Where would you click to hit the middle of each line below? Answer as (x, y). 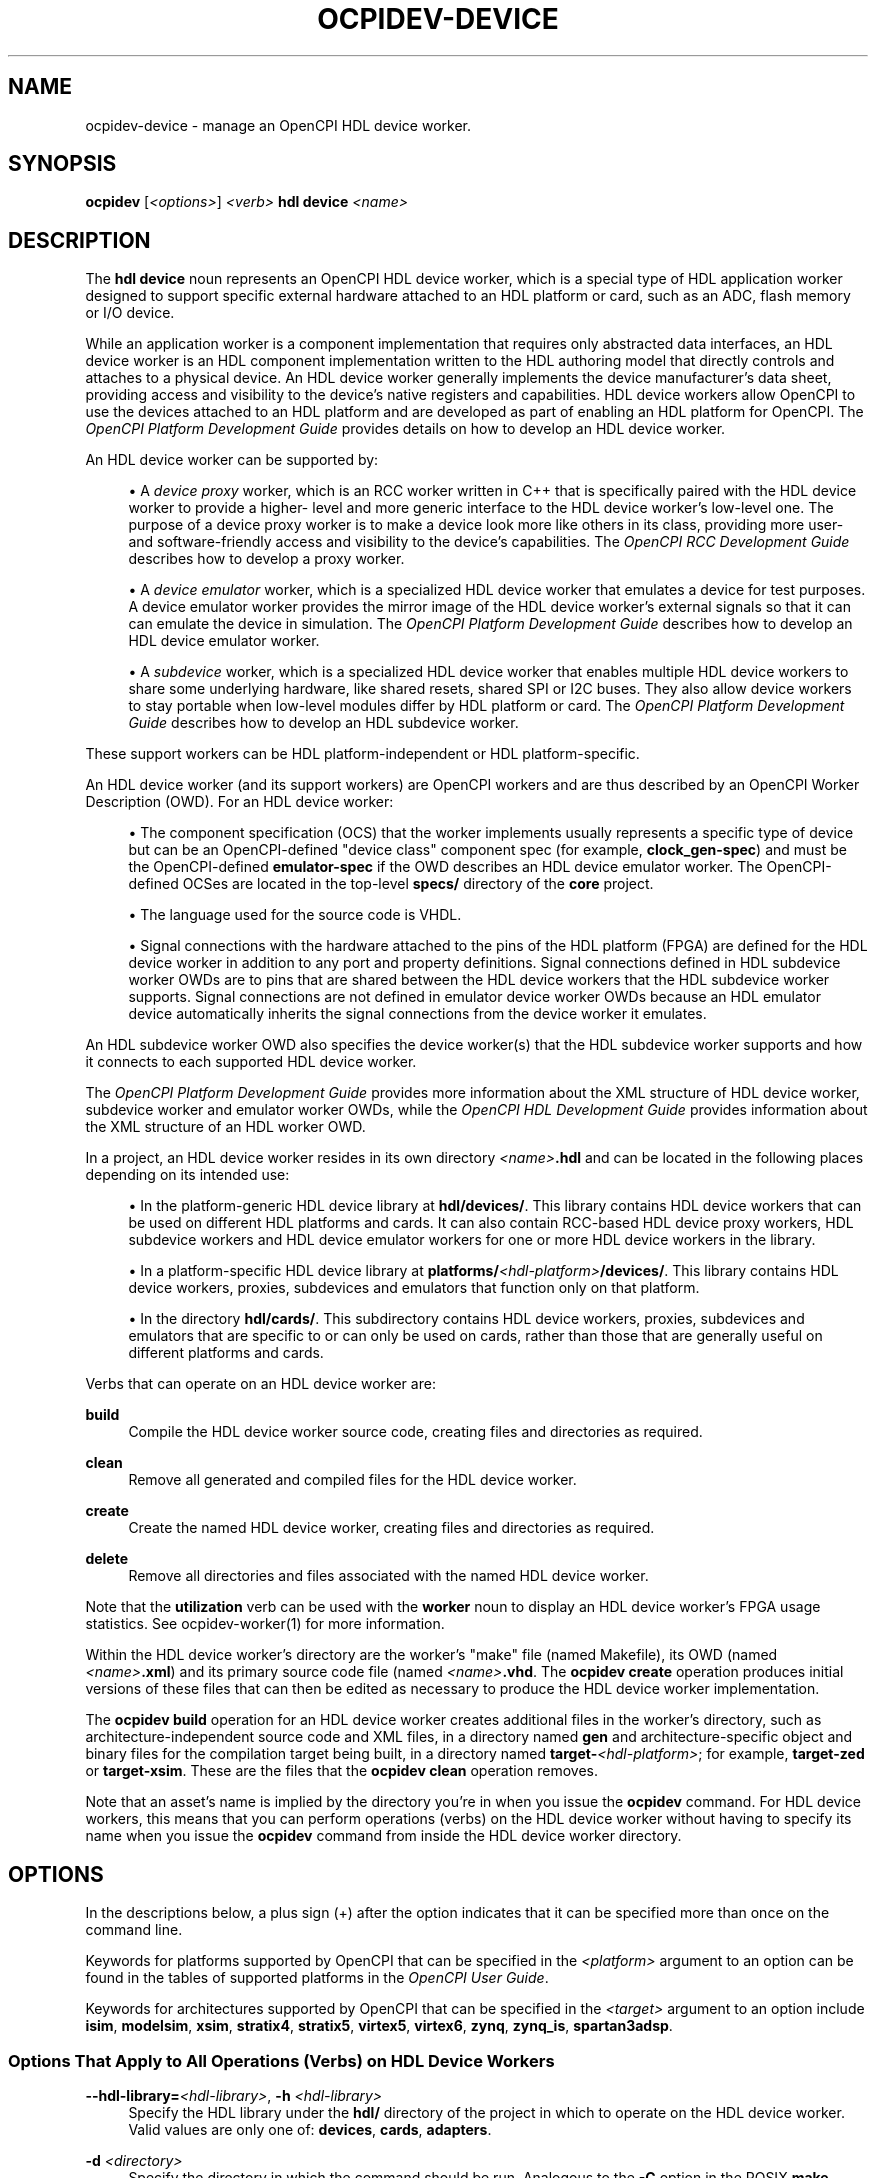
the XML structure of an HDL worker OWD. (225, 1127)
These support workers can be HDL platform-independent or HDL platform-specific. (362, 754)
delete (107, 1559)
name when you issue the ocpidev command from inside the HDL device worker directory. (383, 1836)
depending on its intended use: (187, 1175)
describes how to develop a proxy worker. (266, 559)
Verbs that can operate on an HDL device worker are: (260, 1384)
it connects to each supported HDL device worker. (251, 1062)
